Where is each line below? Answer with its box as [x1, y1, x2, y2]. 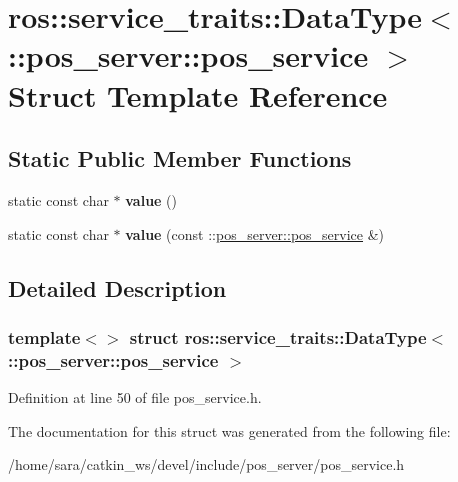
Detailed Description [8, 272, 227, 303]
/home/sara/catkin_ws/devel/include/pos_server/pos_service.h [8, 454, 405, 475]
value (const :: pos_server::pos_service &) [125, 223, 385, 244]
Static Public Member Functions [8, 143, 352, 174]
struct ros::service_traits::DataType [129, 324, 427, 349]
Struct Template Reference [8, 74, 388, 115]
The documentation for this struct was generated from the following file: [8, 420, 451, 441]
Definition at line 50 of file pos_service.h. [8, 387, 262, 408]
